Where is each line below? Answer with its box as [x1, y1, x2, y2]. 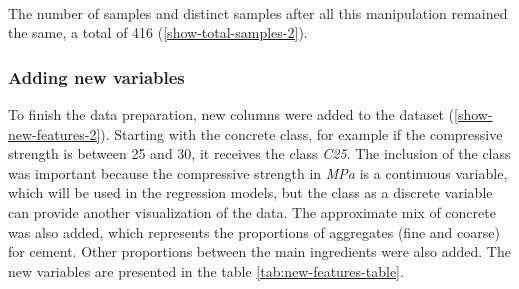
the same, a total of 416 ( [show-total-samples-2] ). [8, 22, 308, 43]
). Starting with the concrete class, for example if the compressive [100, 123, 503, 144]
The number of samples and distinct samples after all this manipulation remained [8, 2, 508, 23]
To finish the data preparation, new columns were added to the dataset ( [8, 104, 455, 124]
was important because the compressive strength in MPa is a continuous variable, [8, 162, 508, 183]
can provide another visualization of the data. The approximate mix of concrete [8, 201, 496, 222]
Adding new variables [8, 64, 185, 89]
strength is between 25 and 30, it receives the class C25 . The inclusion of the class [8, 143, 511, 164]
